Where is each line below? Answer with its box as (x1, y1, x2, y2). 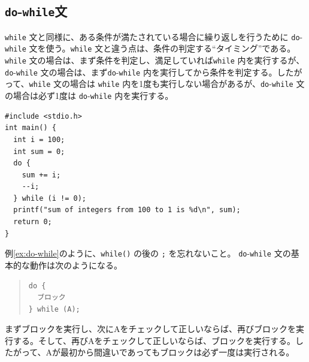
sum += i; (22, 170, 61, 179)
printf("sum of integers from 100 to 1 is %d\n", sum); (13, 206, 241, 215)
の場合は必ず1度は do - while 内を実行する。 (5, 89, 174, 102)
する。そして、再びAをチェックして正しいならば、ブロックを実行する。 (13, 334, 295, 346)
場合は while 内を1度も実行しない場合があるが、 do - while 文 (70, 77, 305, 90)
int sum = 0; (13, 147, 65, 156)
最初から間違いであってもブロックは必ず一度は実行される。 (60, 346, 295, 358)
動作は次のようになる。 (29, 258, 122, 271)
